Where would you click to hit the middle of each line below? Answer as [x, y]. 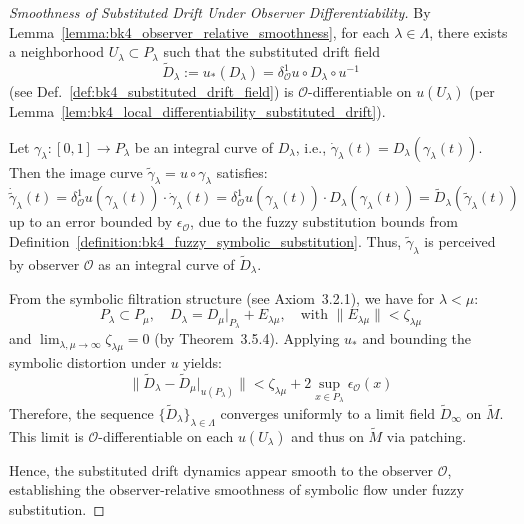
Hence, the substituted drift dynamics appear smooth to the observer [221, 469]
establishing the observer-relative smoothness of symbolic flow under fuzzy [236, 489]
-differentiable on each [166, 435]
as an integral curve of [166, 264]
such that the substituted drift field [272, 51]
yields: [202, 362]
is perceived [460, 240]
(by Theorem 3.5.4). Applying [247, 338]
